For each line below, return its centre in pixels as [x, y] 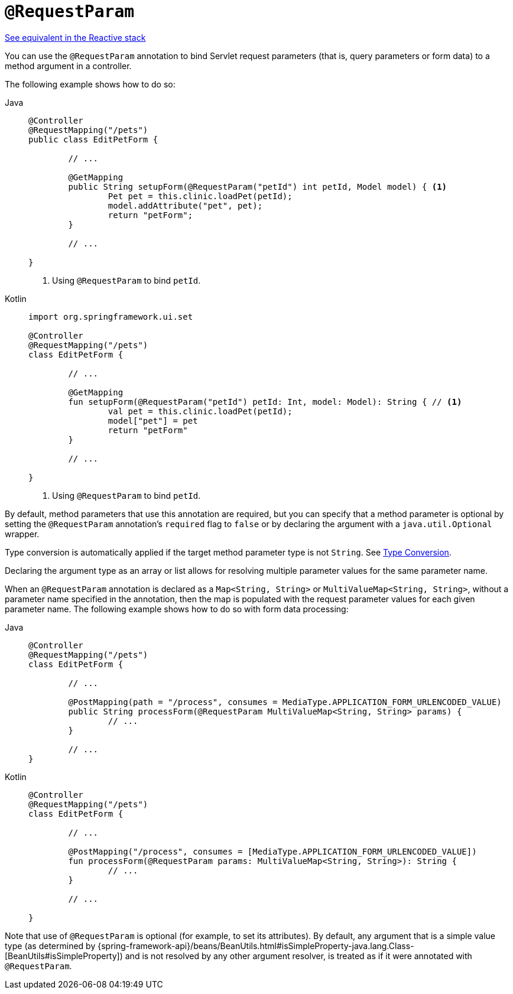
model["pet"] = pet [153, 420]
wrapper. [22, 534]
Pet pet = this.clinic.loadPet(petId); [200, 196]
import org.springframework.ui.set [111, 316]
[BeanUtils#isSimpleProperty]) [64, 956]
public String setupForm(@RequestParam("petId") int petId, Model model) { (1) [258, 186]
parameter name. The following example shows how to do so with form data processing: [177, 609]
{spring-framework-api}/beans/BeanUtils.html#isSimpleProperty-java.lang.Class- [256, 946]
